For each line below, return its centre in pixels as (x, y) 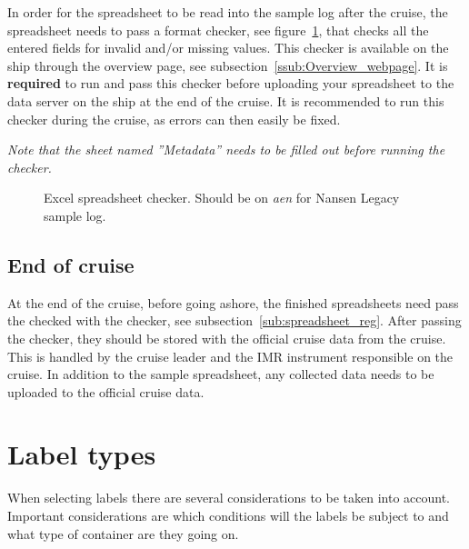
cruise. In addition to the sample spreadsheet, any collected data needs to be (221, 374)
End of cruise (71, 264)
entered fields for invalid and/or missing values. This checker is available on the (228, 48)
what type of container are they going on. (123, 533)
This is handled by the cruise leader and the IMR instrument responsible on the (230, 356)
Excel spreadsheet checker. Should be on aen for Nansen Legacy (222, 198)
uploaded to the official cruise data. (106, 391)
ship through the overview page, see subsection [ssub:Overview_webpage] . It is (228, 65)
